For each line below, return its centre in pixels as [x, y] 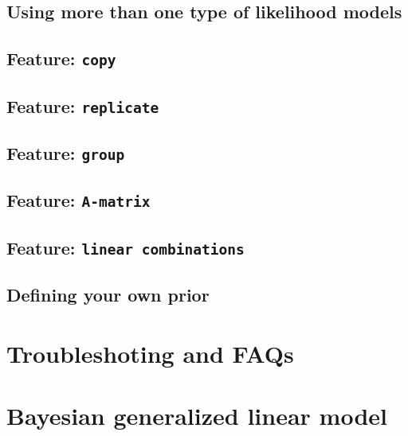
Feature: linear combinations [126, 247]
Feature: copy [61, 58]
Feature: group [66, 152]
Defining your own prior [108, 294]
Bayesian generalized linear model [197, 415]
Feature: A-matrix [78, 200]
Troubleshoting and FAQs [150, 353]
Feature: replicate [83, 105]
